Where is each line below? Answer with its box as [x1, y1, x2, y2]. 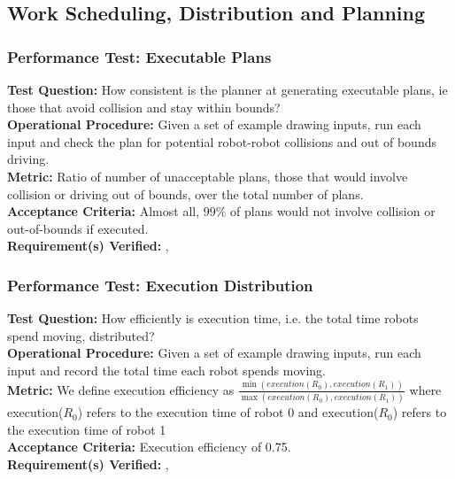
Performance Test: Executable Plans [7, 45, 272, 67]
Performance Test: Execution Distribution [7, 274, 313, 296]
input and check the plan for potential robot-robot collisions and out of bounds [7, 132, 436, 151]
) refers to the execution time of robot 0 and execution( [77, 403, 379, 421]
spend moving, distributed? [7, 326, 155, 344]
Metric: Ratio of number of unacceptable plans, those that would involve [7, 166, 408, 185]
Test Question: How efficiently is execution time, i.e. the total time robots [7, 309, 419, 328]
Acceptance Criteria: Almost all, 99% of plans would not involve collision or [7, 202, 436, 220]
